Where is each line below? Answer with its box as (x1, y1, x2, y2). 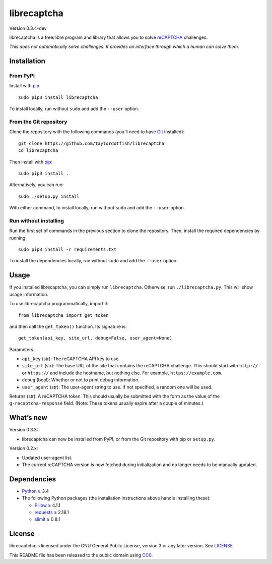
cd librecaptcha (18, 148, 58, 153)
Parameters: (9, 346, 35, 353)
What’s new (9, 414, 47, 422)
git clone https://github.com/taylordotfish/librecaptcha (18, 140, 165, 146)
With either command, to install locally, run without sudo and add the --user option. (9, 205, 185, 211)
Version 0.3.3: (9, 427, 38, 433)
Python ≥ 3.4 (22, 488, 49, 494)
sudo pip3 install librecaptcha (18, 94, 98, 100)
